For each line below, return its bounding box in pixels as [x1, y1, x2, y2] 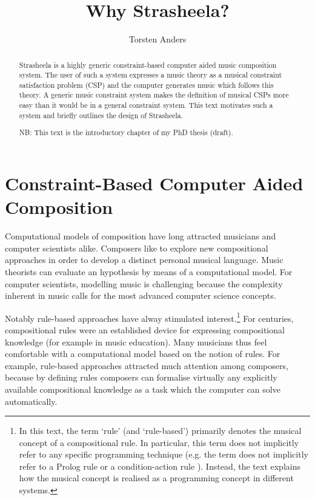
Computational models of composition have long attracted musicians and [5, 230, 276, 242]
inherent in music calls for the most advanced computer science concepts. [5, 289, 276, 302]
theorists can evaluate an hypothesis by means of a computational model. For [5, 265, 293, 278]
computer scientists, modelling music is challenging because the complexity [5, 277, 283, 290]
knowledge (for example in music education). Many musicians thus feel [5, 335, 267, 348]
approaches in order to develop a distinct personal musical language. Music [5, 253, 283, 266]
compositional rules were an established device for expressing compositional [5, 323, 285, 336]
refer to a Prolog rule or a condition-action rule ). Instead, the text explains [19, 459, 300, 472]
